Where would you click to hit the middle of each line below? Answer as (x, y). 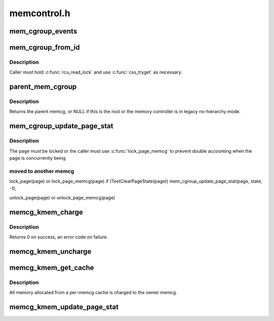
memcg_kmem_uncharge (50, 251)
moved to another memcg (42, 171)
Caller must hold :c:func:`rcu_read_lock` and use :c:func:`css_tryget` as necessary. (96, 72)
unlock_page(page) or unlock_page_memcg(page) (62, 197)
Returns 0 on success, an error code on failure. (59, 237)
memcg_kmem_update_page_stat (64, 307)
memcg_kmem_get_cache (52, 267)
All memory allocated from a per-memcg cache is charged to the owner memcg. (93, 293)
